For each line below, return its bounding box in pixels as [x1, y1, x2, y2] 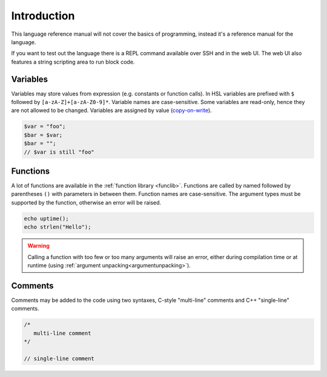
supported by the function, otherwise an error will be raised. [11, 198, 162, 206]
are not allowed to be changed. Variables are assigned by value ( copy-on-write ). [11, 107, 212, 114]
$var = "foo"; [24, 123, 66, 130]
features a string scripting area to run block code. [11, 58, 135, 65]
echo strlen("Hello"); [24, 224, 91, 231]
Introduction [11, 9, 75, 22]
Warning [27, 242, 50, 249]
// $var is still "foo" [24, 148, 95, 156]
